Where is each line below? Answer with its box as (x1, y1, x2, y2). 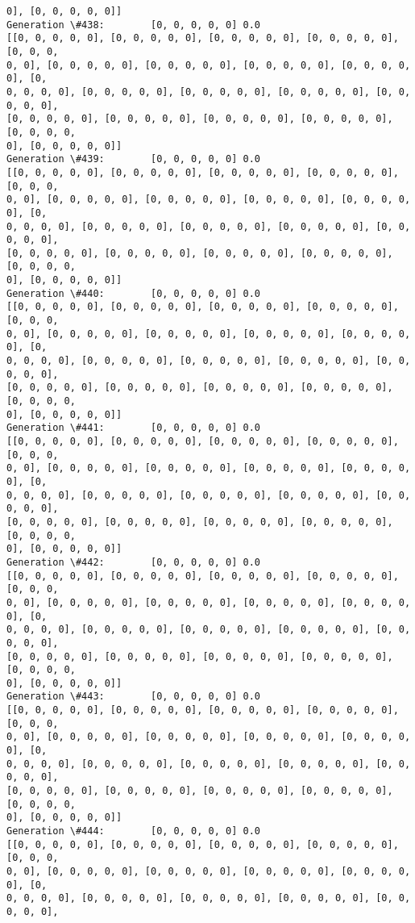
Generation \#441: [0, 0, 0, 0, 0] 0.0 (6, 422, 260, 434)
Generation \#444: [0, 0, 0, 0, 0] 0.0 (6, 825, 260, 837)
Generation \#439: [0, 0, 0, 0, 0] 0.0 (6, 153, 260, 165)
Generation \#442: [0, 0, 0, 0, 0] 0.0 (6, 556, 260, 568)
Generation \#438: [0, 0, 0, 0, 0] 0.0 (6, 19, 260, 31)
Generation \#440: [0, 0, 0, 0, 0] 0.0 (6, 287, 260, 299)
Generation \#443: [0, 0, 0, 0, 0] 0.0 (6, 691, 260, 703)
